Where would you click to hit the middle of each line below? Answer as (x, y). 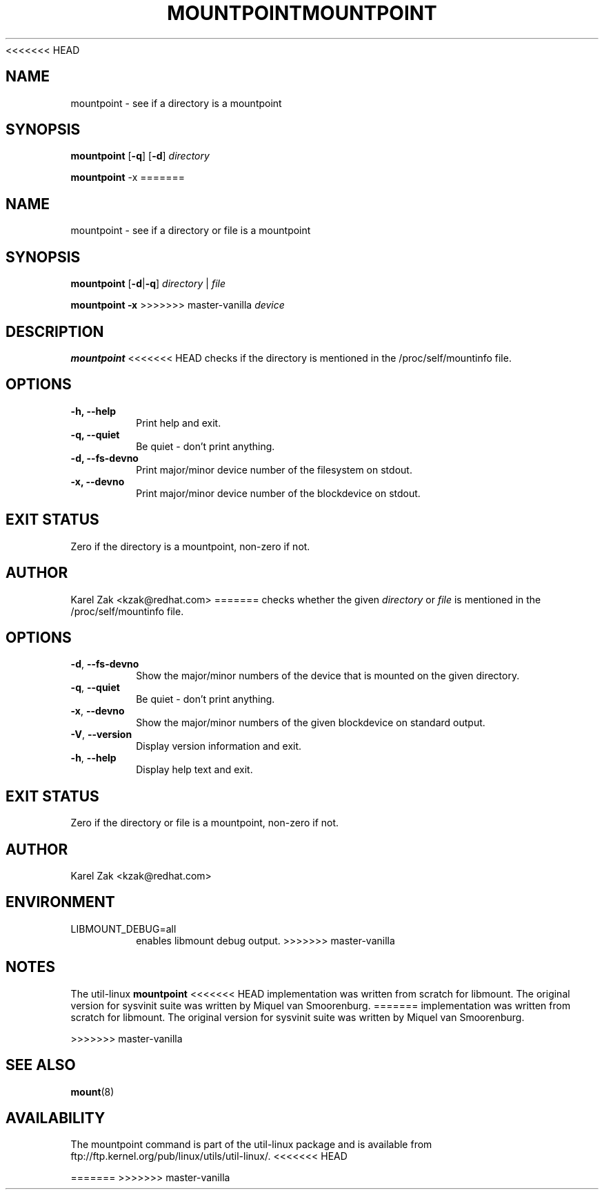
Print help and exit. (179, 422)
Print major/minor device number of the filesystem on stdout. (274, 469)
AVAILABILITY (56, 1118)
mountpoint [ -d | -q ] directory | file (148, 284)
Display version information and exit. (219, 746)
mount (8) (92, 1091)
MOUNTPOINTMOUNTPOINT (302, 13)
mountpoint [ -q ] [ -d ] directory (140, 156)
